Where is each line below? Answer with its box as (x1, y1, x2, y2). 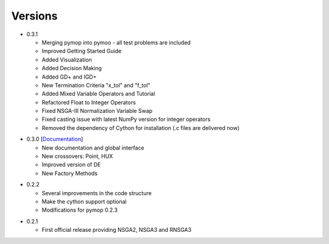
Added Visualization (41, 56, 93, 63)
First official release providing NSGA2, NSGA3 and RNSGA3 (41, 226, 192, 234)
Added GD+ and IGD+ (41, 73, 97, 81)
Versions (11, 9, 58, 23)
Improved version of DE (41, 161, 101, 168)
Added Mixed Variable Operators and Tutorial (41, 90, 155, 98)
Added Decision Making (41, 65, 102, 72)
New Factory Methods (41, 170, 97, 177)
